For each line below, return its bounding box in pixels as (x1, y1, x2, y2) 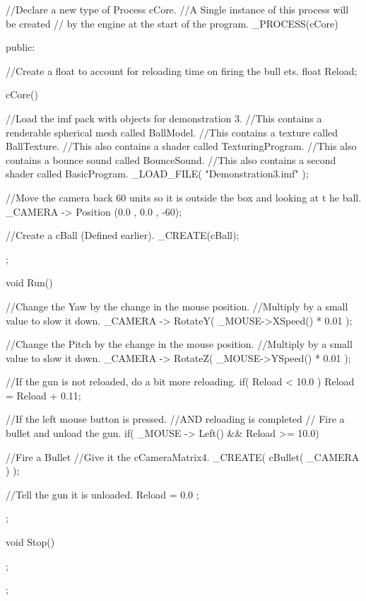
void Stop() (6, 535, 55, 549)
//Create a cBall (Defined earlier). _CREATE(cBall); (6, 228, 240, 243)
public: (6, 40, 35, 54)
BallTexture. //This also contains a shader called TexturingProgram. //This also (6, 139, 357, 153)
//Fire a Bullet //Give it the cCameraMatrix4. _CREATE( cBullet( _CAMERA (6, 449, 360, 464)
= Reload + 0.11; (6, 387, 81, 402)
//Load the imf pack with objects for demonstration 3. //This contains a (6, 110, 322, 125)
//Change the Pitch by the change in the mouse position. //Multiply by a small (6, 337, 353, 351)
